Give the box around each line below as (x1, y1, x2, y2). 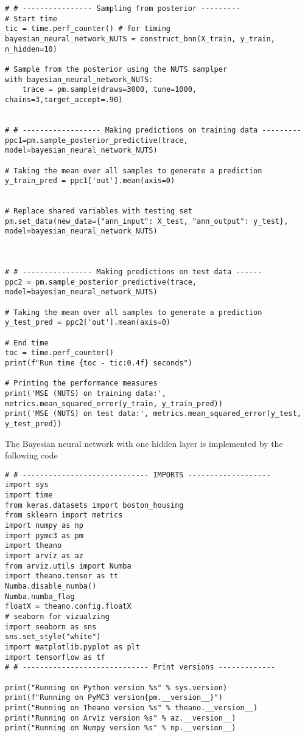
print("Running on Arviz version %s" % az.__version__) (5, 713, 236, 722)
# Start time (5, 14, 57, 23)
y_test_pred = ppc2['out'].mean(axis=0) (5, 318, 171, 327)
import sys (5, 480, 49, 490)
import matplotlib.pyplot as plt (5, 642, 140, 651)
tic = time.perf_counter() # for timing (5, 24, 171, 33)
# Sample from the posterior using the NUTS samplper (5, 64, 228, 74)
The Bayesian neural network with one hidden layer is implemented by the (5, 437, 283, 449)
